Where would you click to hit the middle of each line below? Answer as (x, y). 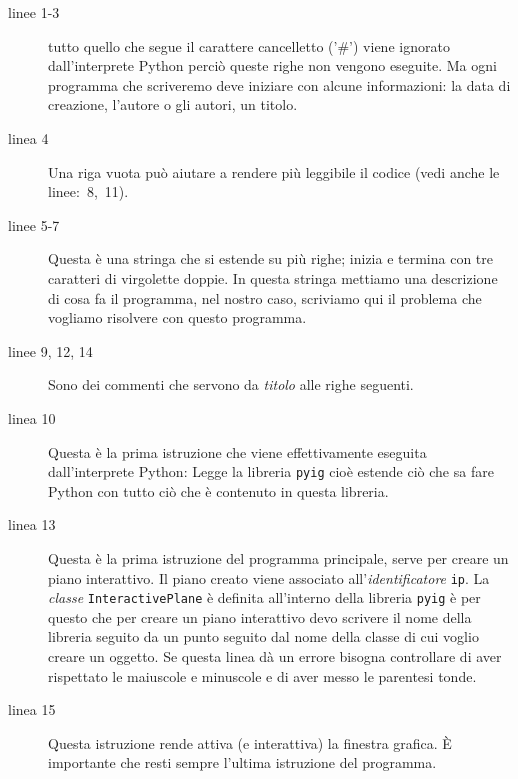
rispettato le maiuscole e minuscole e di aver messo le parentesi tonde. (262, 675)
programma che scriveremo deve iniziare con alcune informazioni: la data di (279, 84)
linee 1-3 (34, 12)
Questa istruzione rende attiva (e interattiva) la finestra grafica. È (250, 742)
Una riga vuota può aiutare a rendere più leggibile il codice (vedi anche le (274, 171)
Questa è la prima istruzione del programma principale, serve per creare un (278, 557)
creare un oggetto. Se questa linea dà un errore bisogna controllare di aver (275, 656)
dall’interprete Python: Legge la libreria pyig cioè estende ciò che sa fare (271, 471)
